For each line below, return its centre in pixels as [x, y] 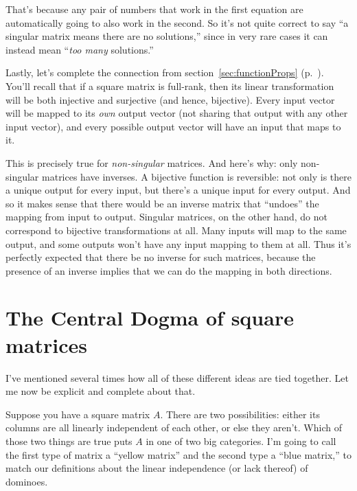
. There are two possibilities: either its [240, 414]
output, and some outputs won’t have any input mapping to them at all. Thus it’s [178, 243]
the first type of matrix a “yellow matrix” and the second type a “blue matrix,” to [178, 454]
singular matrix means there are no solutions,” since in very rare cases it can [167, 36]
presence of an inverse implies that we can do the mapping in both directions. [169, 270]
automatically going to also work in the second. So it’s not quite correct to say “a [177, 22]
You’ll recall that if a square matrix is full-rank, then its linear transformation [170, 85]
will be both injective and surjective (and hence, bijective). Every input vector [170, 99]
